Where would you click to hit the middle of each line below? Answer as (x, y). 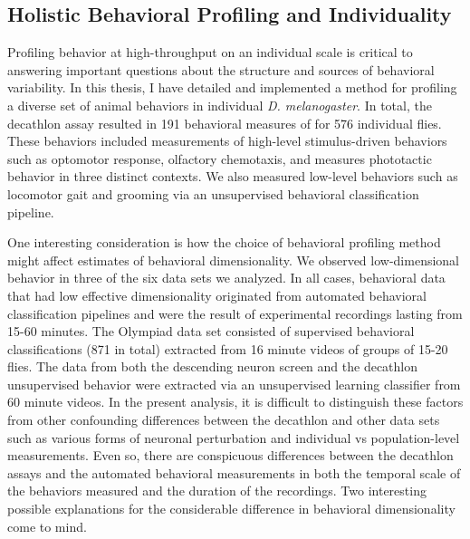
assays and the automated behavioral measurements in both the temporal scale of (234, 472)
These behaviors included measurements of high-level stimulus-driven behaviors (227, 141)
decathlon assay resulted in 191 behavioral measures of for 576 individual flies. (225, 123)
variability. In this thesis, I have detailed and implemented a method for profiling (232, 87)
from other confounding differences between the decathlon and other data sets (224, 420)
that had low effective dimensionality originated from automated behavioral (217, 295)
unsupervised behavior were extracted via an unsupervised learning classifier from (234, 384)
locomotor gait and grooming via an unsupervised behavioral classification (213, 193)
